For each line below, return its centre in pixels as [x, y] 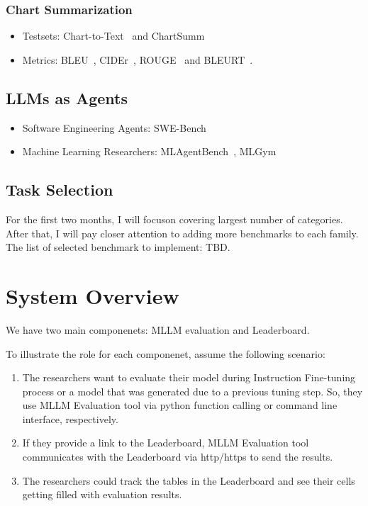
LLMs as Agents [67, 97]
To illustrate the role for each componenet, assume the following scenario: [166, 353]
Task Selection [60, 190]
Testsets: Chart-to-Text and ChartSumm [113, 36]
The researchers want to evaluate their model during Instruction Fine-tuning [189, 377]
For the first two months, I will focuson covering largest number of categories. [174, 219]
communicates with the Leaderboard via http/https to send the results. [178, 457]
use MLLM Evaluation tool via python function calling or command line [180, 405]
